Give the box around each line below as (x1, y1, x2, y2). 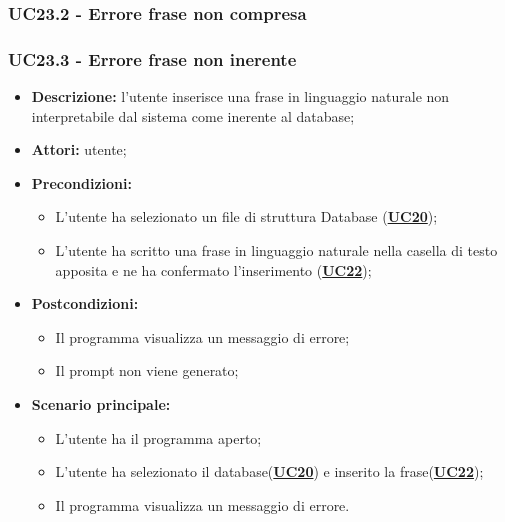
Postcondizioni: (31, 293, 139, 314)
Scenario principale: (31, 394, 171, 414)
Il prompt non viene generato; (55, 360, 239, 381)
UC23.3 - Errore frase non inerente (8, 46, 297, 71)
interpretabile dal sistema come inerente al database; (31, 105, 355, 126)
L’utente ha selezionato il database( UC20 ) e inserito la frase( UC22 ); (55, 461, 484, 482)
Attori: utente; (31, 139, 127, 160)
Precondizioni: (31, 172, 132, 193)
